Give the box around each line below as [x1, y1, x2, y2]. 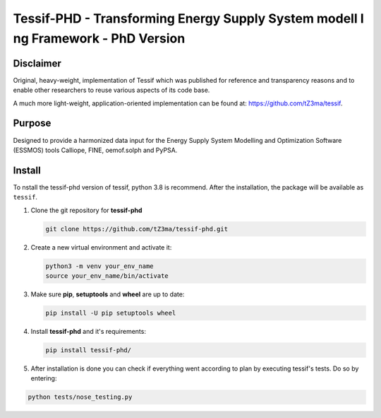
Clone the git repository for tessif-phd [30, 206, 143, 214]
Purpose [13, 117, 52, 129]
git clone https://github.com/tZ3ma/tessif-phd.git [45, 225, 229, 233]
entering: [30, 374, 57, 383]
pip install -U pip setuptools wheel [45, 308, 176, 317]
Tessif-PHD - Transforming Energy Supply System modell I [13, 11, 365, 26]
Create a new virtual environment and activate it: [30, 243, 172, 251]
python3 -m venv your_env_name [45, 262, 155, 270]
